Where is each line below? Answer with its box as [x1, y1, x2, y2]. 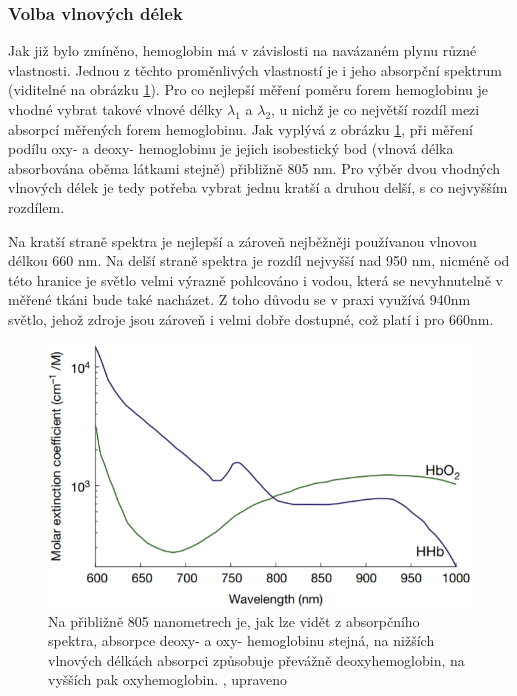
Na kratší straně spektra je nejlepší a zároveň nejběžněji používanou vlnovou [8, 230, 477, 251]
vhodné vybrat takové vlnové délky [8, 99, 223, 119]
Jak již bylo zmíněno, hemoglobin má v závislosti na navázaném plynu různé [8, 40, 477, 61]
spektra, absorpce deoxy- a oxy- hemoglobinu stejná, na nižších [48, 630, 435, 651]
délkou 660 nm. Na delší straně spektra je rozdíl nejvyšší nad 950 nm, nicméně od [8, 250, 510, 271]
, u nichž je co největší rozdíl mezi [271, 99, 480, 119]
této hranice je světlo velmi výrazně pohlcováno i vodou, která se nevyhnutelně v [8, 269, 503, 290]
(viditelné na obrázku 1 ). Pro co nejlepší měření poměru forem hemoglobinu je [8, 79, 489, 100]
